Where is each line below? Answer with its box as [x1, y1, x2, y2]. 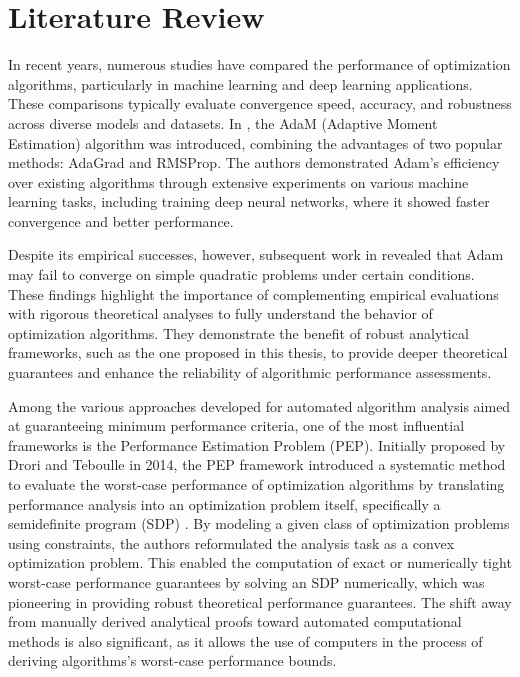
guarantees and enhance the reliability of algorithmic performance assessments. [8, 362, 492, 383]
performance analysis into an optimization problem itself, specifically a [8, 493, 441, 514]
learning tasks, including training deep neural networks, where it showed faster [8, 191, 490, 212]
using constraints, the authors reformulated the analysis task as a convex [8, 532, 455, 553]
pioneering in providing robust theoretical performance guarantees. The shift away [8, 591, 512, 612]
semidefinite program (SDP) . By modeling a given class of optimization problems [8, 513, 510, 534]
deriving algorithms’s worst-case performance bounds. [8, 650, 337, 671]
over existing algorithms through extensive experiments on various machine [8, 171, 469, 192]
